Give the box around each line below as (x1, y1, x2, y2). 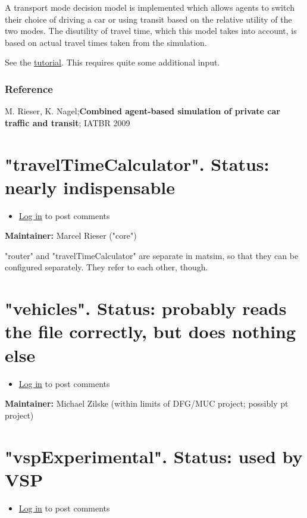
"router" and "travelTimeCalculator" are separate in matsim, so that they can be (5, 249, 299, 261)
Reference (5, 81, 53, 96)
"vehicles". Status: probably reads (5, 296, 287, 320)
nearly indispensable (5, 174, 175, 199)
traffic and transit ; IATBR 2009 (5, 116, 130, 129)
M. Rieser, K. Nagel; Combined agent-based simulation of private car (5, 105, 280, 117)
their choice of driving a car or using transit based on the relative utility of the (5, 13, 292, 25)
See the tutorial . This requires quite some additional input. (5, 56, 220, 68)
